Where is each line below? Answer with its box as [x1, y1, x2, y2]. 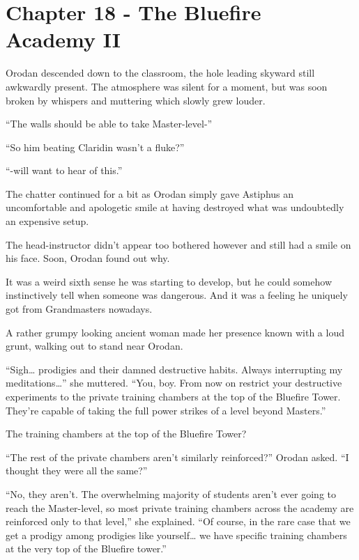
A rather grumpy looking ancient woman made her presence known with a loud [6, 325, 344, 339]
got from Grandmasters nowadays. [6, 302, 153, 316]
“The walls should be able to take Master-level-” [6, 116, 213, 131]
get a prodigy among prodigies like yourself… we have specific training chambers [6, 527, 347, 542]
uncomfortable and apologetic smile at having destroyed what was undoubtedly [6, 200, 344, 215]
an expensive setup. [6, 214, 89, 228]
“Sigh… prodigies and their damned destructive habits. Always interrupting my [6, 361, 343, 376]
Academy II [6, 25, 121, 54]
